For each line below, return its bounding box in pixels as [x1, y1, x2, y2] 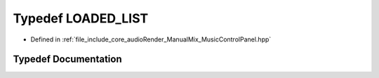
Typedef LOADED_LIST [13, 11, 149, 26]
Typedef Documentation [13, 53, 122, 65]
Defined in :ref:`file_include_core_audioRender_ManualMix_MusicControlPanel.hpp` [30, 35, 272, 44]
